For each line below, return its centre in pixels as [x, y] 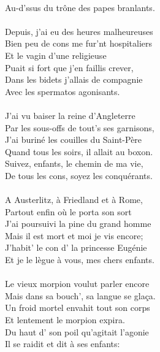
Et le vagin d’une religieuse [56, 55]
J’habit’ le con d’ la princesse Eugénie [76, 247]
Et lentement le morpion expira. [65, 320]
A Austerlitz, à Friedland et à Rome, [74, 200]
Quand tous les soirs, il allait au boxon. [79, 151]
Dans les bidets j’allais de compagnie [74, 79]
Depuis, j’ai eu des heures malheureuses [79, 31]
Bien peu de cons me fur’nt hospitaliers [79, 43]
